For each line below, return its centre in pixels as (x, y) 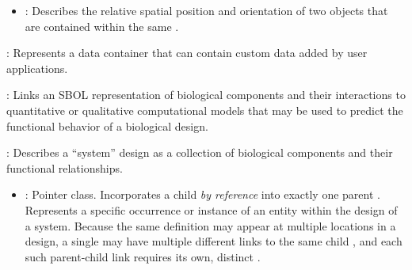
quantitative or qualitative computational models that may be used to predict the (205, 110)
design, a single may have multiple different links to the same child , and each (214, 241)
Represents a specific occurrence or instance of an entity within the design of (211, 209)
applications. (37, 68)
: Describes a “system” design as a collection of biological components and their (200, 152)
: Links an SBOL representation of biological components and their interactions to (206, 95)
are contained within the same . (102, 26)
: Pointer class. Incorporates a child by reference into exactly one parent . (202, 194)
